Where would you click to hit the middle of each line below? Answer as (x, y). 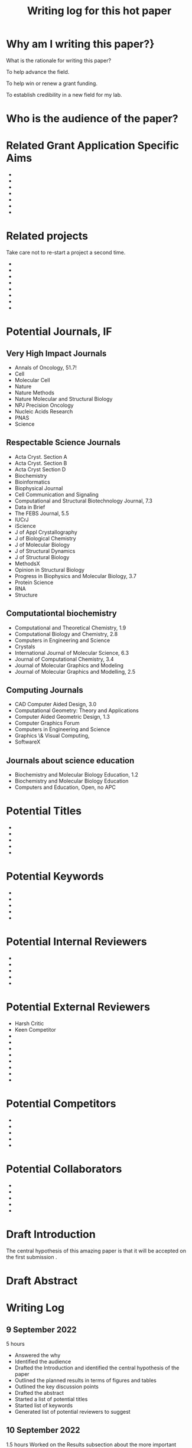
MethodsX (27, 563)
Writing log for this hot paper (99, 11)
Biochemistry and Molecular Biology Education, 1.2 (77, 775)
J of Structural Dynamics (45, 551)
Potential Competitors (61, 1104)
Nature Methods (35, 393)
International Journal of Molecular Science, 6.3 (71, 653)
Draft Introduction (51, 1235)
